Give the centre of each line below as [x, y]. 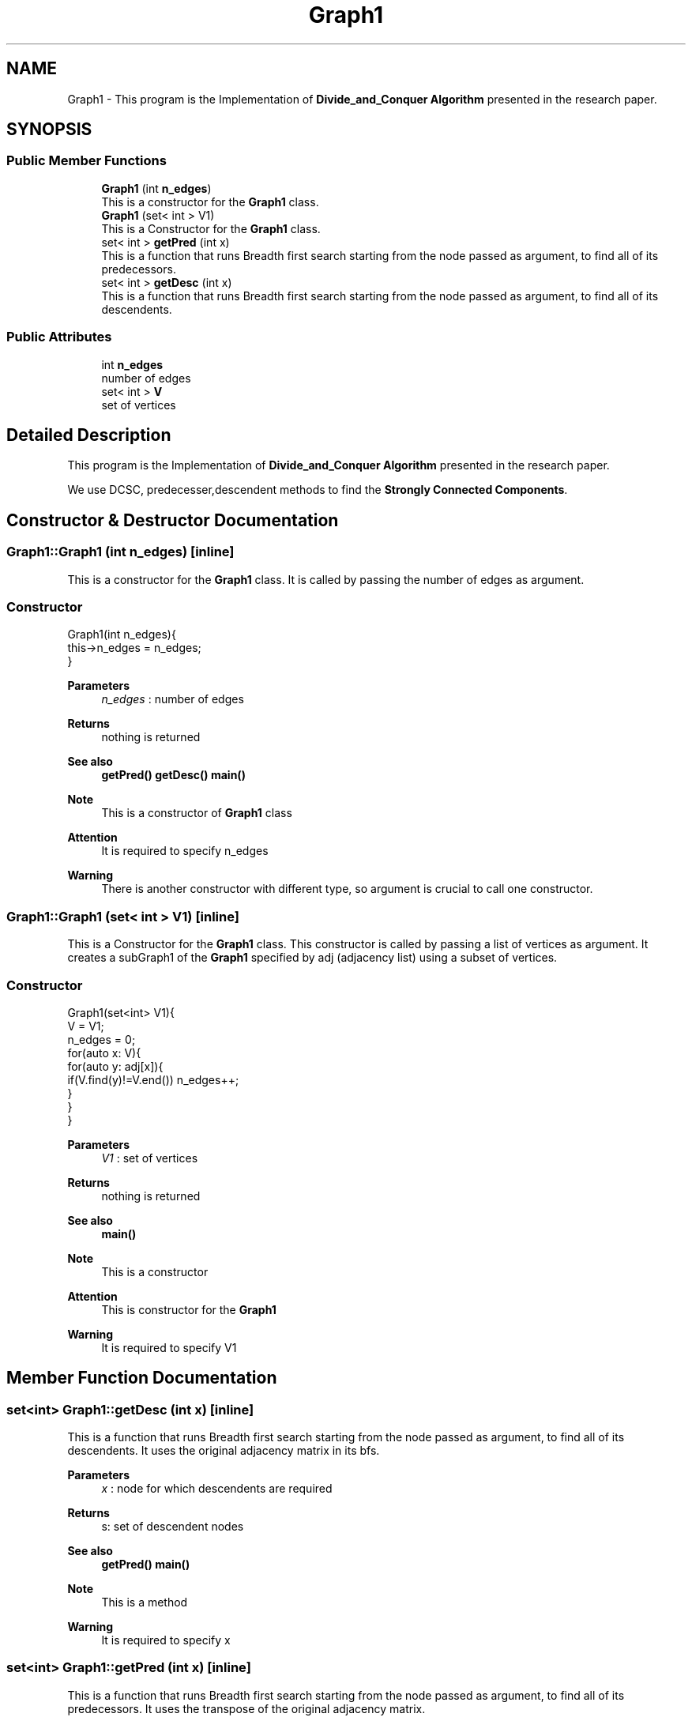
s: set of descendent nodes [173, 1527]
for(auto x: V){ [104, 1053]
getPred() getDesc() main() [173, 775]
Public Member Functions [86, 161]
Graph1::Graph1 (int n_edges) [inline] [120, 552]
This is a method [145, 1602]
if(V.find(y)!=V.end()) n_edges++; [153, 1079]
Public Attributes [59, 337]
